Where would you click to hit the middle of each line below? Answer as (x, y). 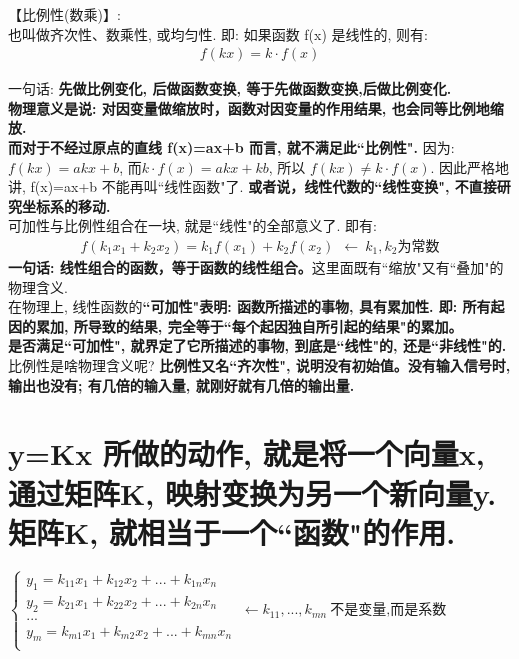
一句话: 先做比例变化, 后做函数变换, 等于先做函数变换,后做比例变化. (230, 88)
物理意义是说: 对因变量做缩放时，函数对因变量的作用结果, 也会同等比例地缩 (256, 107)
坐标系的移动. (66, 205)
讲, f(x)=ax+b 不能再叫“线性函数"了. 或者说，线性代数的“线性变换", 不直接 (252, 186)
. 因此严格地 (470, 166)
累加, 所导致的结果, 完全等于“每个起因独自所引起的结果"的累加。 (249, 325)
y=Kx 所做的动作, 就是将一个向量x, (246, 453)
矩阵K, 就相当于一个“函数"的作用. (232, 531)
